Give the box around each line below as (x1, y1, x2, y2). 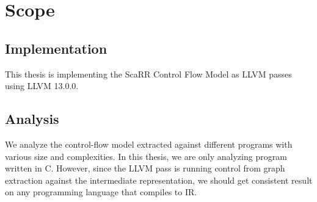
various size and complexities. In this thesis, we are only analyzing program (5, 150, 287, 162)
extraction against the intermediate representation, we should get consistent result (5, 173, 313, 186)
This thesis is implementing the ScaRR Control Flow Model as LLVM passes (5, 67, 292, 80)
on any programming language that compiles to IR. (5, 186, 197, 198)
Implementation (5, 38, 107, 57)
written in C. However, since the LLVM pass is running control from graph (5, 162, 285, 175)
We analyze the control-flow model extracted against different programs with (5, 137, 293, 150)
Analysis (5, 109, 59, 128)
